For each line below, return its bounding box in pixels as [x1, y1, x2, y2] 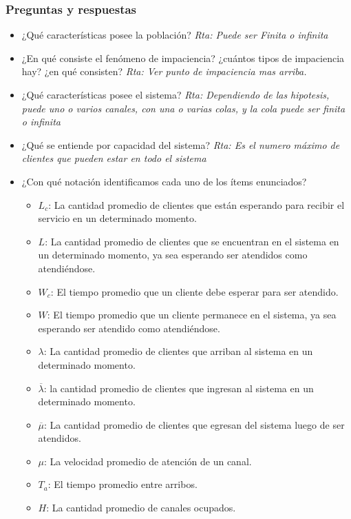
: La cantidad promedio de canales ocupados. [46, 500, 236, 515]
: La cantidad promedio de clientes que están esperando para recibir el [48, 197, 345, 212]
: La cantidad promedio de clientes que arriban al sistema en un [43, 344, 313, 358]
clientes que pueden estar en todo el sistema [21, 151, 206, 165]
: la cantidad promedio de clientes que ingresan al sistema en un [43, 380, 314, 395]
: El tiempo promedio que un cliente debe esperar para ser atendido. [50, 284, 339, 298]
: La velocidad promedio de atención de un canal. [44, 454, 252, 468]
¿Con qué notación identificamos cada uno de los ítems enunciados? [21, 174, 307, 188]
